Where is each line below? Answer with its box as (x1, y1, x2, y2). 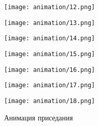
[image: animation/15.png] (4, 50, 95, 58)
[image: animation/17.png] (4, 82, 95, 89)
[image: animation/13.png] (4, 19, 95, 27)
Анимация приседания (4, 112, 73, 122)
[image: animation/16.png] (4, 66, 95, 73)
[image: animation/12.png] (4, 4, 95, 11)
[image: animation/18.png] (4, 97, 95, 105)
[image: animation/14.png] (4, 35, 95, 42)
